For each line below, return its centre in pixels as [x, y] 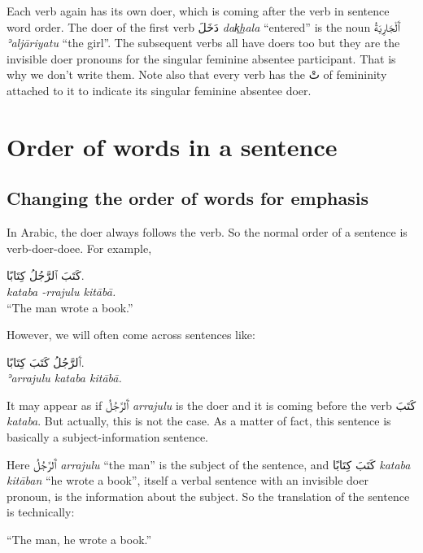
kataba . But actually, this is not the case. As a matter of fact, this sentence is [199, 421]
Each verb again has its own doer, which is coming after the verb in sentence [198, 11]
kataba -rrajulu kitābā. [61, 291]
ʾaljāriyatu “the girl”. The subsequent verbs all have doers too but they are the [203, 43]
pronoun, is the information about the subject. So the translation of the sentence [208, 496]
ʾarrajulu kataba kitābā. [64, 378]
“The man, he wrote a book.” [79, 540]
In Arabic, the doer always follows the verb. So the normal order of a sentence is [207, 232]
